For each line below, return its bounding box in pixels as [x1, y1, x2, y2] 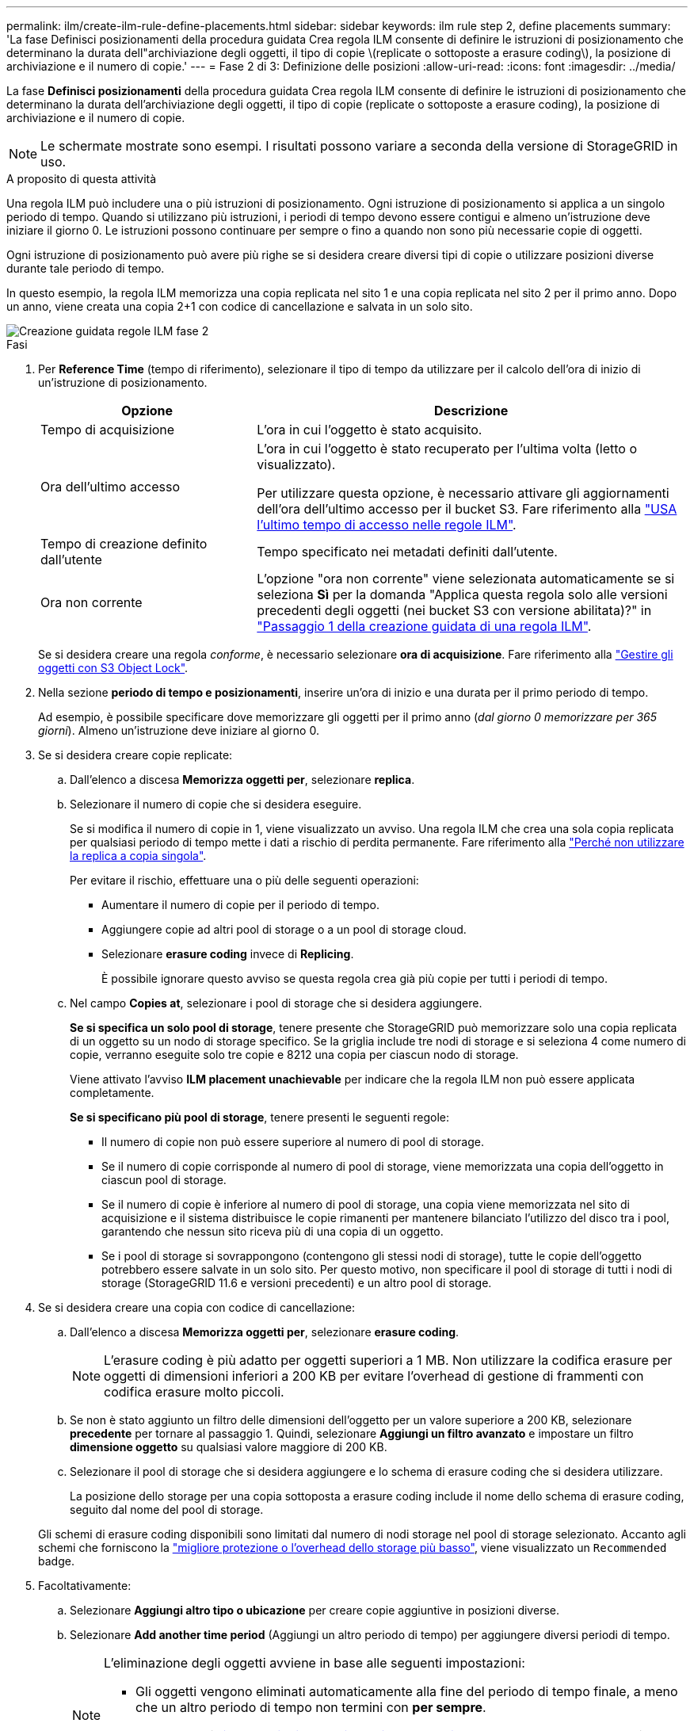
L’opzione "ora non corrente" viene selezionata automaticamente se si [257, 571, 675, 587]
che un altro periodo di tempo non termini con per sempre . [135, 1699, 486, 1715]
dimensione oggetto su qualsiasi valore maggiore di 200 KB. [70, 1440, 387, 1454]
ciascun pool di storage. [101, 1173, 227, 1186]
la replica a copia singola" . [70, 849, 207, 862]
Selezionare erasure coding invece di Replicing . [101, 947, 354, 961]
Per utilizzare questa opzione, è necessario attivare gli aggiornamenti [257, 485, 669, 501]
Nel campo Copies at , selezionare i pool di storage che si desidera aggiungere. [70, 996, 482, 1010]
